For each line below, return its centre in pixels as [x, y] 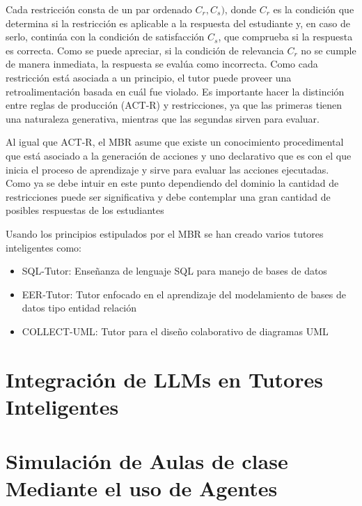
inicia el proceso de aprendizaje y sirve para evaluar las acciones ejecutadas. [167, 169]
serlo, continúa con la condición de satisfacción [105, 37]
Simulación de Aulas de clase [147, 461]
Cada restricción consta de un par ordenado [99, 9]
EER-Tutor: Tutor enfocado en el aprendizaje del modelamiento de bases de [184, 294]
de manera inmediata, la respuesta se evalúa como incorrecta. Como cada [162, 64]
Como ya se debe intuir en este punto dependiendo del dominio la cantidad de [172, 183]
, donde [240, 9]
